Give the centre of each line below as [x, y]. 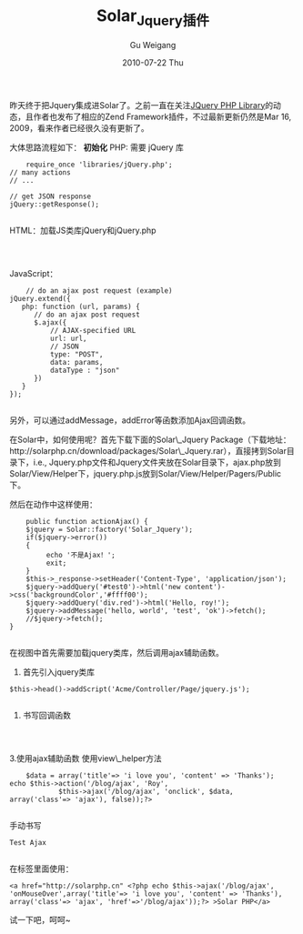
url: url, [69, 338]
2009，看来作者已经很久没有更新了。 [79, 127]
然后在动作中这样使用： [53, 504]
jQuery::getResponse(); [55, 204]
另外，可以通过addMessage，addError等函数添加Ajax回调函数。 [130, 420]
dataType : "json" [85, 370]
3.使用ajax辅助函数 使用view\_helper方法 [86, 758]
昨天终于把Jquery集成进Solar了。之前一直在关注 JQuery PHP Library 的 [141, 105]
